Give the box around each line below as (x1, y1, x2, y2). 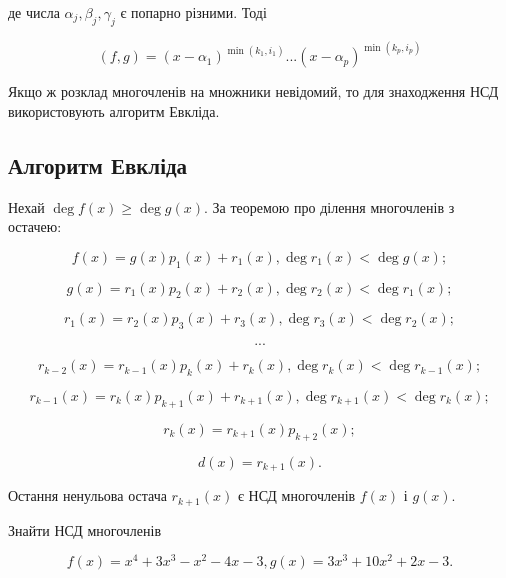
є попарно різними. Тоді (120, 2, 267, 22)
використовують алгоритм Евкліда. (8, 100, 220, 121)
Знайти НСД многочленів (8, 519, 162, 540)
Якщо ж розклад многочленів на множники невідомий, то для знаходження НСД (8, 81, 499, 102)
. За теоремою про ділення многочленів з (204, 196, 455, 217)
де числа (8, 2, 60, 22)
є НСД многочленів (237, 485, 356, 506)
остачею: (8, 216, 62, 237)
